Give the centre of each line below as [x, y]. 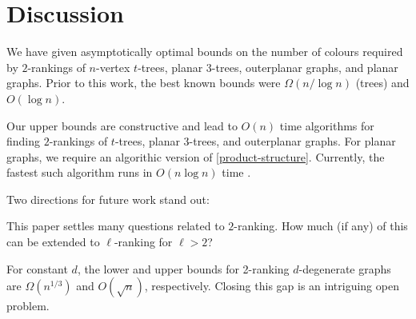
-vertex [113, 67]
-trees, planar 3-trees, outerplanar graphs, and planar [268, 67]
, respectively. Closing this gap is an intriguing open [272, 286]
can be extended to [53, 242]
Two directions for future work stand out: [108, 199]
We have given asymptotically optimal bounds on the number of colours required [205, 52]
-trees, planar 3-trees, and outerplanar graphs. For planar [255, 141]
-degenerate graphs [345, 268]
